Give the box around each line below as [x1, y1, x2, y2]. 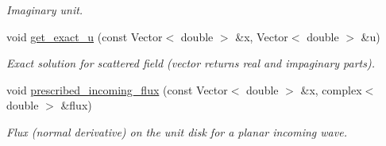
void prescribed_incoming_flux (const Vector [6, 81, 228, 98]
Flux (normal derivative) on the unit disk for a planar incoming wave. [6, 123, 347, 140]
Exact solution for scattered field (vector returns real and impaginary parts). [6, 55, 376, 71]
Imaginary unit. [6, 2, 83, 17]
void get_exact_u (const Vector [6, 28, 163, 44]
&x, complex [300, 81, 362, 98]
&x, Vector [235, 28, 288, 44]
